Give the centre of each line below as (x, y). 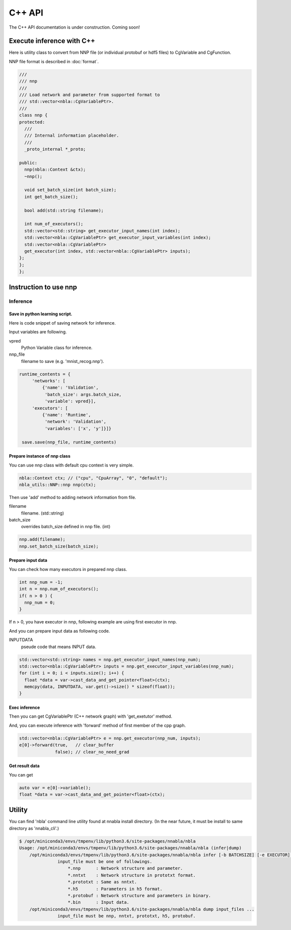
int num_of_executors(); (54, 224)
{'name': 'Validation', (70, 388)
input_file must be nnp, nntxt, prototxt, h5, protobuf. (127, 916)
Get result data (24, 766)
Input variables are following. (38, 332)
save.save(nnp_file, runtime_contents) (69, 442)
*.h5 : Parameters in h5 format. (115, 889)
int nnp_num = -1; (41, 582)
